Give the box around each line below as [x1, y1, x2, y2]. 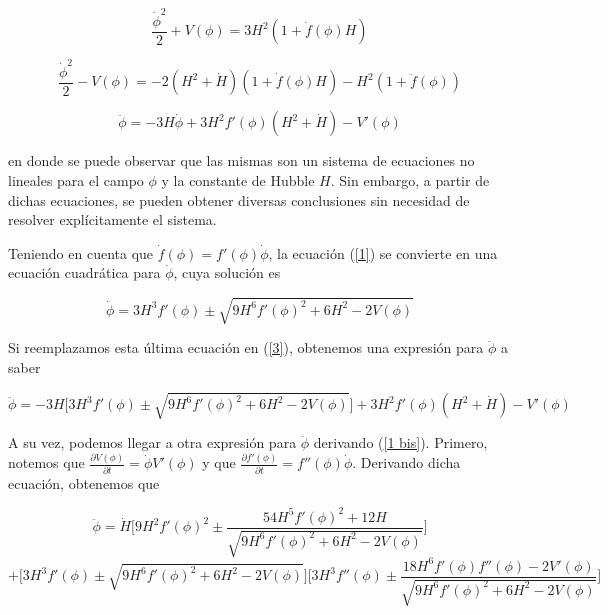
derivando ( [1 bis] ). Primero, [313, 432, 488, 453]
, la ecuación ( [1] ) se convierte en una [268, 242, 498, 263]
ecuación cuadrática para [8, 262, 161, 283]
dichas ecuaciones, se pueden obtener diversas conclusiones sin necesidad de [8, 189, 470, 210]
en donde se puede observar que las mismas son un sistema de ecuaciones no [8, 150, 475, 171]
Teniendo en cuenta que [8, 242, 154, 263]
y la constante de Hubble [161, 169, 315, 190]
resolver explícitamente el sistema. [8, 209, 217, 230]
